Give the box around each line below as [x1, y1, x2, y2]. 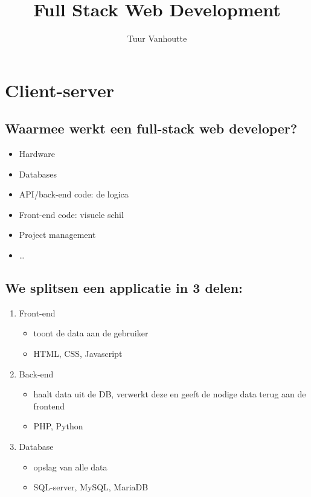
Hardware [19, 147, 55, 160]
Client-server [5, 77, 114, 102]
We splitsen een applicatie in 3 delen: [5, 278, 243, 297]
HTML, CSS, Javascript [33, 347, 123, 360]
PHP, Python [33, 420, 83, 432]
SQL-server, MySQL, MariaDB [33, 481, 149, 493]
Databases [19, 167, 57, 180]
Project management [19, 228, 96, 241]
